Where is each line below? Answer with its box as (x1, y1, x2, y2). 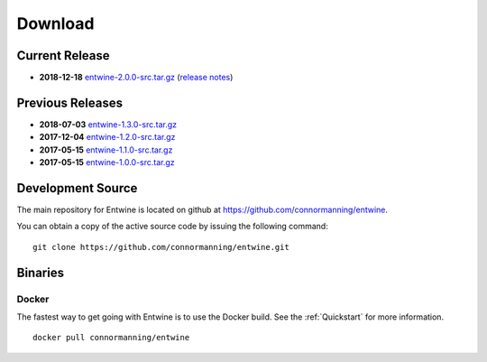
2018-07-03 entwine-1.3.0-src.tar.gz (39, 118, 178, 130)
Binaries (16, 265, 65, 280)
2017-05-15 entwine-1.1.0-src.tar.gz (39, 144, 173, 155)
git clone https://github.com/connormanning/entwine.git (32, 242, 290, 252)
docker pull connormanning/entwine (32, 332, 190, 343)
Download (16, 14, 95, 33)
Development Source (16, 181, 138, 196)
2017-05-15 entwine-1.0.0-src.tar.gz (39, 157, 175, 168)
